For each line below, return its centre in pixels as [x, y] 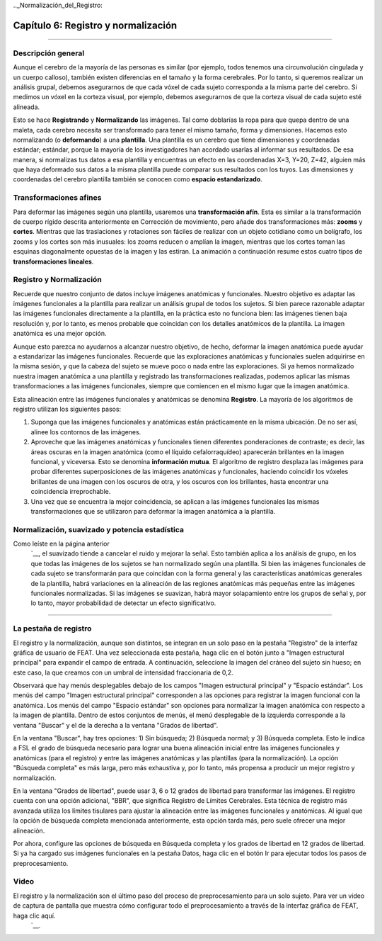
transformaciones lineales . [53, 261]
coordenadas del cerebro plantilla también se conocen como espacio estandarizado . [138, 179]
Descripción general [49, 53]
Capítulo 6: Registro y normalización [95, 25]
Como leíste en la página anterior [61, 544]
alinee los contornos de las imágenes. [86, 432]
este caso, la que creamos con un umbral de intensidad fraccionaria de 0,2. [123, 672]
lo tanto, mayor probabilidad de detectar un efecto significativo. [123, 603]
